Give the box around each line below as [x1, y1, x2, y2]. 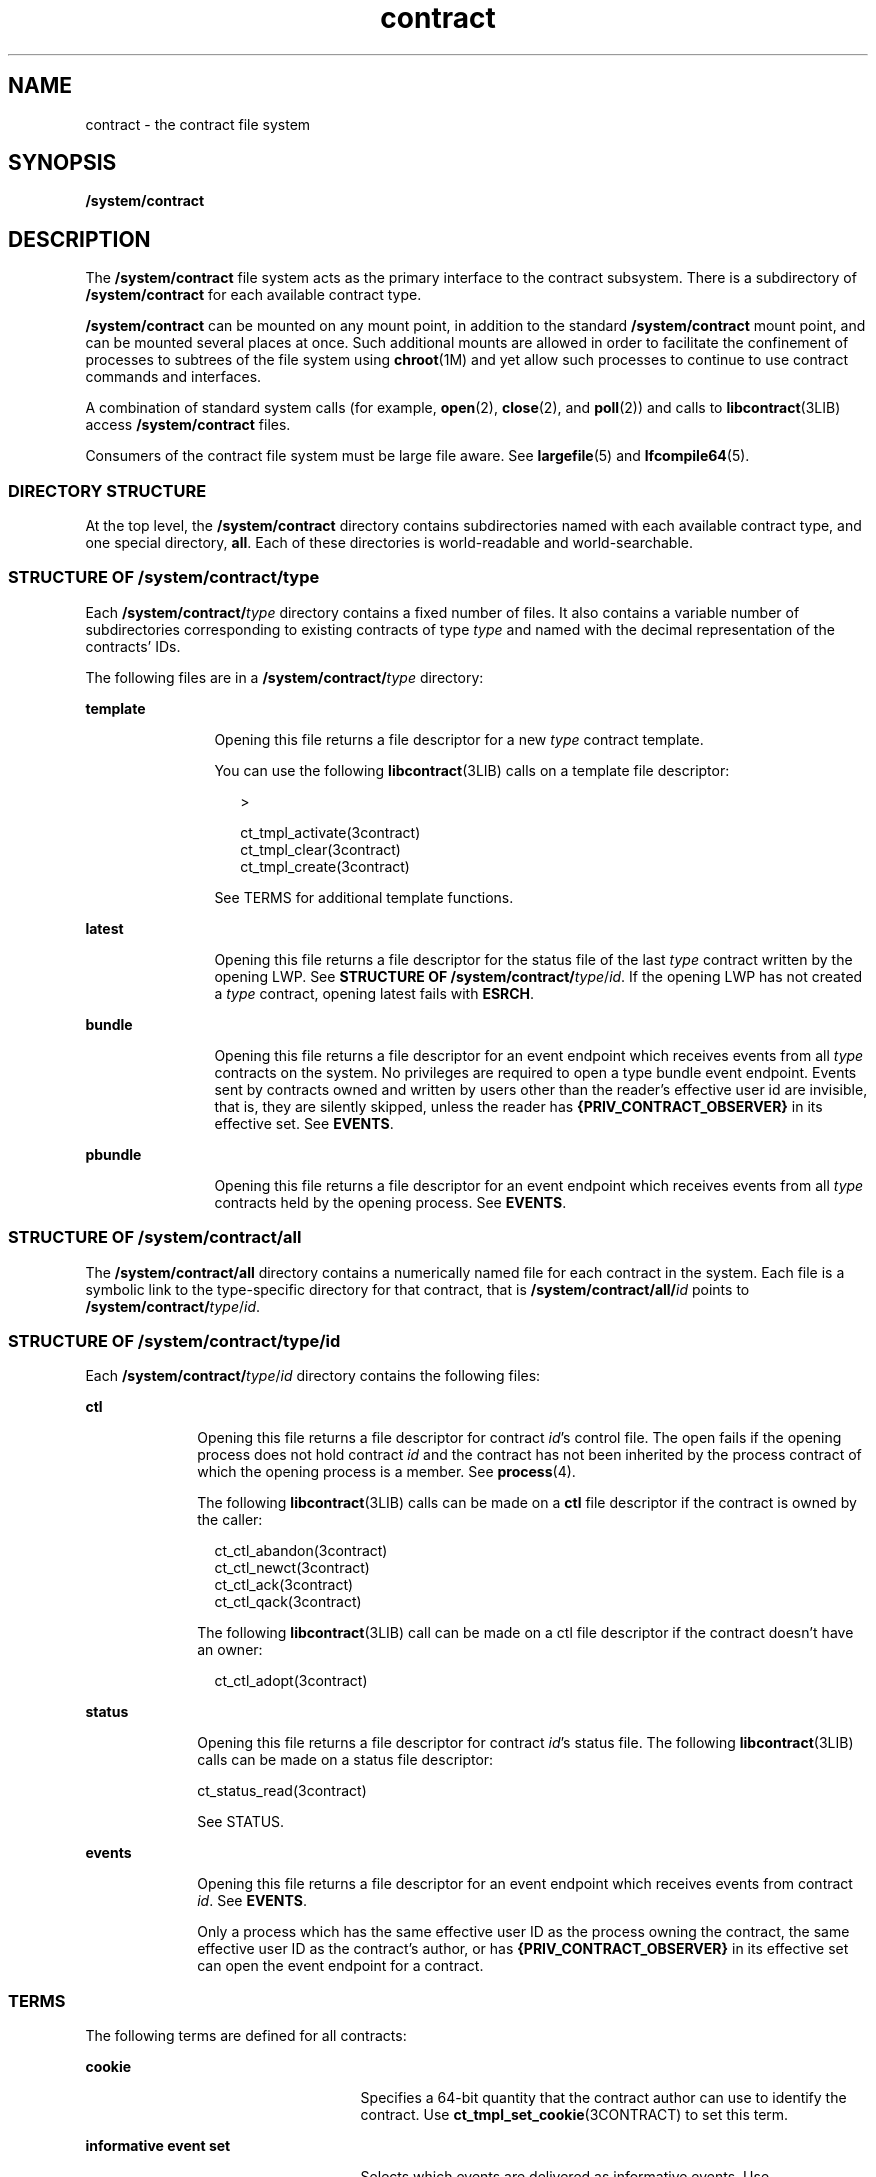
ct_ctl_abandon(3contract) [214, 1542, 388, 1560]
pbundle [85, 1145, 142, 1163]
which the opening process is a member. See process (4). [197, 1463, 576, 1481]
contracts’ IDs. [85, 637, 181, 655]
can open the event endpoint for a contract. [197, 1957, 484, 1975]
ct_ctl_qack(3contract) [214, 1593, 362, 1611]
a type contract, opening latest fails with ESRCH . [214, 984, 535, 1002]
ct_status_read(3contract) [197, 1782, 367, 1800]
